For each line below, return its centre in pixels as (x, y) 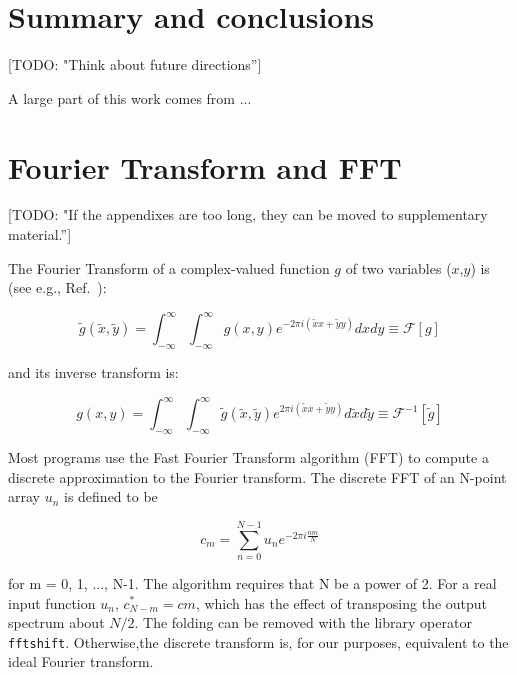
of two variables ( (398, 267)
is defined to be (110, 496)
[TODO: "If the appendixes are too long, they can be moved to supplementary (248, 214)
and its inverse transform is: (93, 372)
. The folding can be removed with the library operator (303, 622)
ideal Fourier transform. (81, 661)
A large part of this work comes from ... (130, 97)
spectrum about (56, 622)
